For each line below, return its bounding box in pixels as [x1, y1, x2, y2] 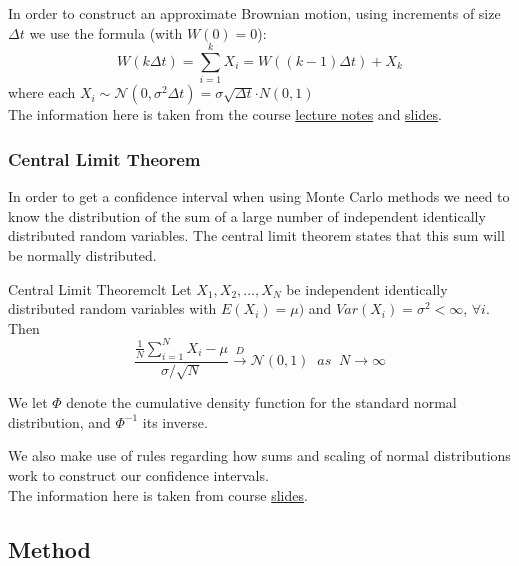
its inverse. [142, 411, 208, 432]
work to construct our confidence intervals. [8, 465, 269, 486]
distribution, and [8, 411, 111, 432]
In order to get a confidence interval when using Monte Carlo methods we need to [8, 186, 510, 207]
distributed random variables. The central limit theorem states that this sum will [8, 225, 505, 246]
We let [8, 392, 48, 413]
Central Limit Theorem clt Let [8, 278, 192, 299]
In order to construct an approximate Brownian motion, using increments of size [8, 3, 501, 23]
